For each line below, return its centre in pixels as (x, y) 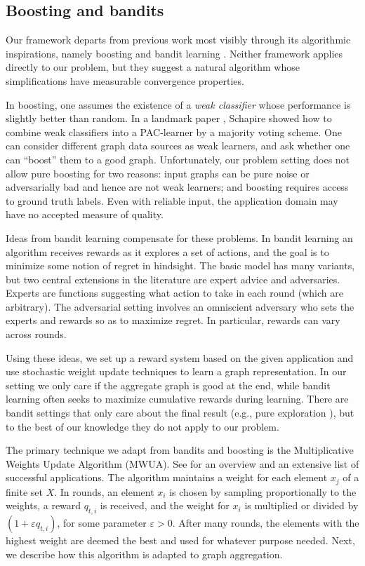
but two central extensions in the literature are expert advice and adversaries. (173, 279)
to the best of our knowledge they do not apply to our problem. (142, 426)
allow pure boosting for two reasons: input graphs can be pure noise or (158, 173)
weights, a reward (44, 505)
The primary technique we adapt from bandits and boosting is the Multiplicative (180, 450)
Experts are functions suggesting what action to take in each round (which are (174, 293)
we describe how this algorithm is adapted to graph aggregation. (144, 554)
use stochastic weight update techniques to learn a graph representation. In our (176, 371)
